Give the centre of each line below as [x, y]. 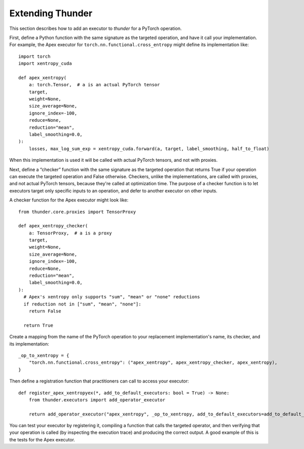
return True [38, 325]
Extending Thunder [51, 13]
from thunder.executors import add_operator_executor [97, 400]
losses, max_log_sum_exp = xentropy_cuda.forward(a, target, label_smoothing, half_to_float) [149, 149]
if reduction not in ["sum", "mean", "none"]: [82, 304]
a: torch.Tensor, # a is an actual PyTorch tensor [94, 85]
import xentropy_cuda [45, 64]
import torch [34, 56]
